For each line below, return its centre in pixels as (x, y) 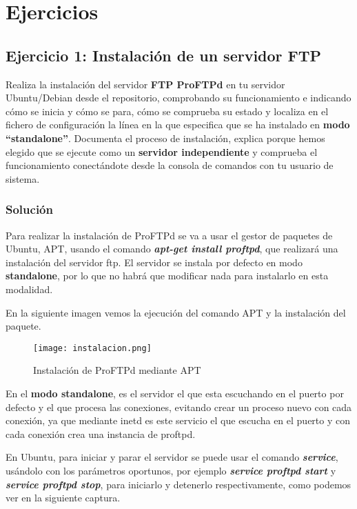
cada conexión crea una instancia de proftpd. (101, 433)
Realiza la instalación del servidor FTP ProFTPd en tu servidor (145, 84)
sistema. (23, 178)
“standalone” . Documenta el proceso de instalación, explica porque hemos (165, 138)
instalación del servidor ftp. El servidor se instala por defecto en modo (154, 262)
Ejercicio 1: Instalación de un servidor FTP (164, 55)
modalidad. (29, 289)
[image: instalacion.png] (92, 348)
